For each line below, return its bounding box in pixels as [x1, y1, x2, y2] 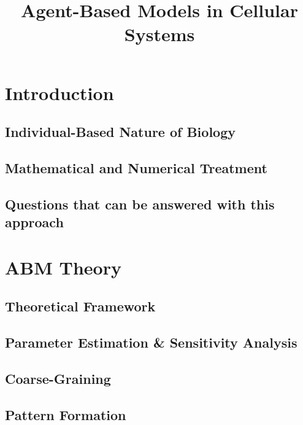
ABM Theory [5, 254, 121, 279]
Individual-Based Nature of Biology [5, 122, 236, 141]
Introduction [5, 80, 114, 105]
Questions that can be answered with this [5, 194, 275, 213]
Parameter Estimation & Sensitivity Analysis [5, 333, 297, 352]
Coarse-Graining [5, 368, 111, 388]
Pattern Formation [5, 405, 126, 424]
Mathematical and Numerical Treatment [5, 158, 267, 177]
